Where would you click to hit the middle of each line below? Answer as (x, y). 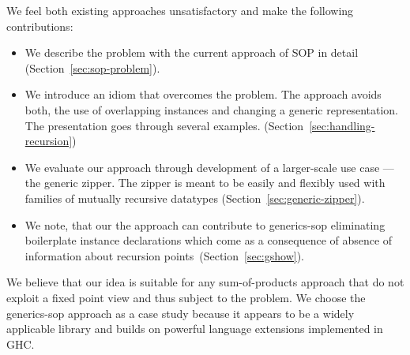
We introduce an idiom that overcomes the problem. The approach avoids (203, 94)
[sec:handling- (342, 125)
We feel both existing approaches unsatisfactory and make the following (180, 10)
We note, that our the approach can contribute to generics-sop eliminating (205, 224)
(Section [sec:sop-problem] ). (92, 67)
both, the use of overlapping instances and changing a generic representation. (212, 109)
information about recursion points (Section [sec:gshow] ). (164, 255)
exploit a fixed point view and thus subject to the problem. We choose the (186, 297)
